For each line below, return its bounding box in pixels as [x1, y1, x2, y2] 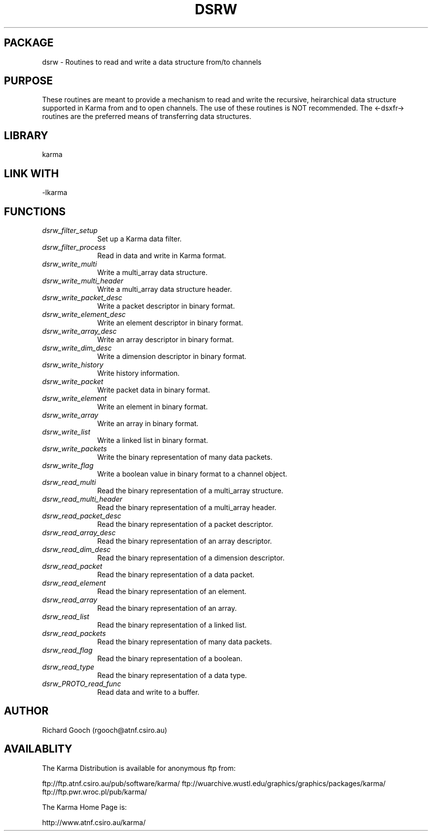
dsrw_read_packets [42, 629, 106, 637]
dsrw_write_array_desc [42, 326, 117, 335]
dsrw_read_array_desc [42, 528, 116, 537]
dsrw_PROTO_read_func [42, 679, 121, 688]
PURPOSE [4, 75, 53, 87]
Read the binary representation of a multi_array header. [97, 503, 277, 512]
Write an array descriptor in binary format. [97, 335, 234, 344]
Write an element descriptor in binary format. [97, 318, 243, 327]
